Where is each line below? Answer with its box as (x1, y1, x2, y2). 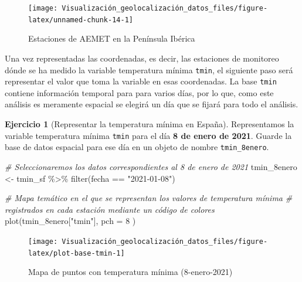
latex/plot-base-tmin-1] (28, 249, 125, 257)
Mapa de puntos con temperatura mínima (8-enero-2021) (28, 266, 233, 278)
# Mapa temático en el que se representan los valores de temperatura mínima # (5, 192, 293, 204)
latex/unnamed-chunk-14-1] (28, 15, 133, 24)
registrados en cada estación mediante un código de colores (5, 203, 215, 215)
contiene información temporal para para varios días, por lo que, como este (5, 86, 274, 98)
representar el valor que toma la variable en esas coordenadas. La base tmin (5, 75, 277, 87)
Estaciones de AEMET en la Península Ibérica (28, 32, 195, 45)
